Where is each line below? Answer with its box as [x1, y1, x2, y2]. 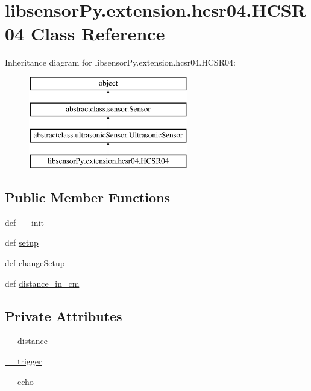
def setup [5, 236, 39, 249]
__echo [5, 375, 34, 387]
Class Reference [30, 21, 165, 46]
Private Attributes [5, 306, 122, 325]
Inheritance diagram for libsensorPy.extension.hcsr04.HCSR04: [5, 56, 236, 69]
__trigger [5, 355, 42, 368]
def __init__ [5, 216, 57, 228]
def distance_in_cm [5, 277, 80, 289]
